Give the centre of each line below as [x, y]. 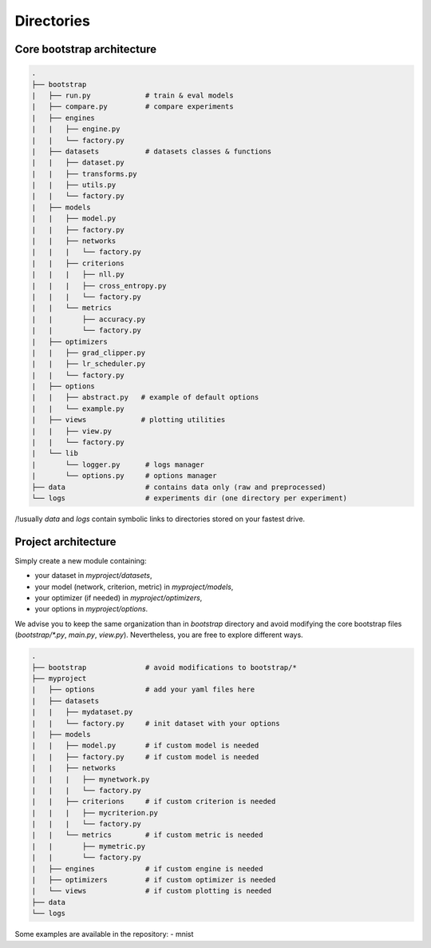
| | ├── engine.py [76, 129]
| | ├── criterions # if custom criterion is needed [154, 802]
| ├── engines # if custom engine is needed [147, 868]
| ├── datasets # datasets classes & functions [152, 151]
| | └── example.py [78, 408]
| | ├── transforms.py [84, 173]
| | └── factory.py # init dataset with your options [156, 723]
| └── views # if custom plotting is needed [152, 891]
